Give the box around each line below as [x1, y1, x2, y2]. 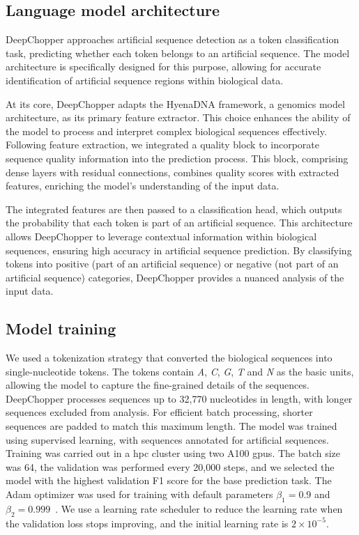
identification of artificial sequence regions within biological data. [6, 72, 284, 87]
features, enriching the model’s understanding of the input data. [6, 178, 280, 193]
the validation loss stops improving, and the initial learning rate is [6, 515, 289, 530]
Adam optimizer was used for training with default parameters [6, 487, 273, 502]
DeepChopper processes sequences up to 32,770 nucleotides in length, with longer [6, 391, 353, 405]
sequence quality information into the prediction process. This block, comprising [6, 150, 349, 165]
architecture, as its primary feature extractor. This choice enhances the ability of [6, 110, 351, 125]
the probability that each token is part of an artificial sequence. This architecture [6, 215, 353, 230]
